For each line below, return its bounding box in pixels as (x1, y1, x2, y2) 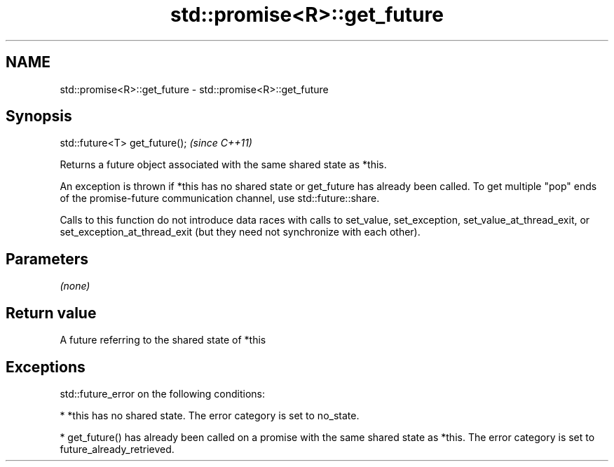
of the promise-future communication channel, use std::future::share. (60, 192, 380, 205)
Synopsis (6, 107, 72, 126)
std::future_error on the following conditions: (60, 387, 266, 400)
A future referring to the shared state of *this (60, 334, 266, 346)
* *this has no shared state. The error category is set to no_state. (60, 409, 360, 421)
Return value (6, 304, 97, 322)
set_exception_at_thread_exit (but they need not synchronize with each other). (60, 226, 421, 238)
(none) (60, 280, 90, 292)
